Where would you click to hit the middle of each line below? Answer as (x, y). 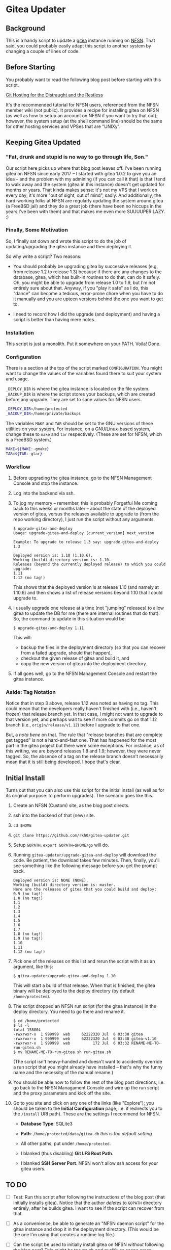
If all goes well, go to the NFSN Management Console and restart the (85, 673)
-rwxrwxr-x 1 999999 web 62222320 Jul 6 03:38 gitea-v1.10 (85, 1039)
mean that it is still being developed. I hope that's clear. (63, 762)
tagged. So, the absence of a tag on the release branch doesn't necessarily (85, 757)
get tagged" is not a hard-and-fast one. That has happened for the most (81, 740)
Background (25, 28)
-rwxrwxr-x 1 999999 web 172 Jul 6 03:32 (71, 1044)
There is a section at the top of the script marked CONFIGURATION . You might (84, 368)
